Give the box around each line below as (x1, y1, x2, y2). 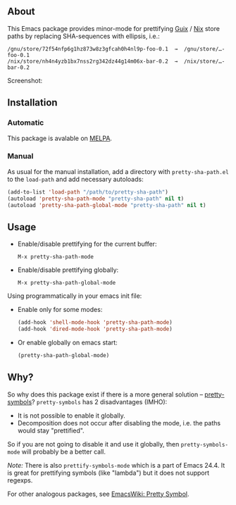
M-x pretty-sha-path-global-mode (17, 280, 116, 287)
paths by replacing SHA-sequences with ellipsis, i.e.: (7, 32, 160, 40)
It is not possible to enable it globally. (17, 411, 125, 420)
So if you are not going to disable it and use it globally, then (7, 439, 180, 448)
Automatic (7, 118, 44, 127)
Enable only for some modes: (17, 306, 103, 314)
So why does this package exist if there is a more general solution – (7, 390, 203, 399)
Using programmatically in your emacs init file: (7, 292, 142, 300)
